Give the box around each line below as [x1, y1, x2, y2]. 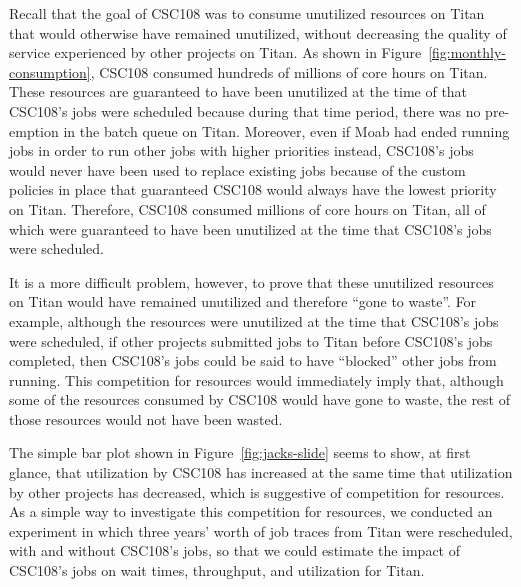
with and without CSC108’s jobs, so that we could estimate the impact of [9, 540, 461, 561]
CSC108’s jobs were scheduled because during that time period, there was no [9, 100, 481, 121]
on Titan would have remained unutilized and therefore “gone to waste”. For [9, 291, 477, 312]
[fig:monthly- [428, 42, 506, 63]
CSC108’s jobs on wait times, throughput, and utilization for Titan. [9, 560, 425, 581]
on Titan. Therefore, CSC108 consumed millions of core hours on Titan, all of [9, 198, 486, 219]
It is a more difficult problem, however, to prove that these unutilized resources [9, 271, 494, 292]
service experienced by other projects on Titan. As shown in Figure [9, 42, 422, 63]
